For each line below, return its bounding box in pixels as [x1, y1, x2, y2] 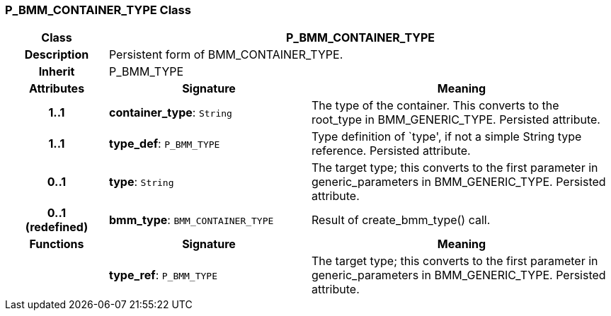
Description [24, 47, 89, 62]
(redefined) [25, 220, 88, 235]
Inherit [38, 64, 75, 79]
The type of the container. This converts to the [311, 98, 559, 113]
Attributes [28, 81, 85, 96]
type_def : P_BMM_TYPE [108, 136, 220, 151]
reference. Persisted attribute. [311, 144, 471, 158]
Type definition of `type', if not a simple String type [311, 129, 582, 144]
